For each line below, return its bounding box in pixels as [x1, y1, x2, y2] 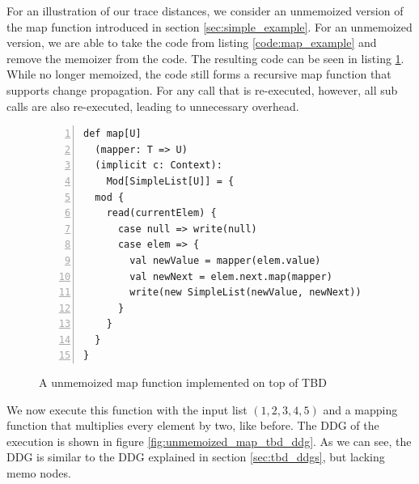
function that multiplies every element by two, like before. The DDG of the [6, 417, 379, 434]
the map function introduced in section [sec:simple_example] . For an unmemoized [6, 18, 413, 35]
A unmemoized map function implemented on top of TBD [39, 374, 327, 391]
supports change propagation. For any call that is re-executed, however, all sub [6, 81, 398, 98]
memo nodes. [6, 465, 71, 482]
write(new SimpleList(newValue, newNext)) [129, 287, 362, 299]
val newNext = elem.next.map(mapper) [129, 270, 332, 282]
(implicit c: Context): [95, 159, 222, 172]
